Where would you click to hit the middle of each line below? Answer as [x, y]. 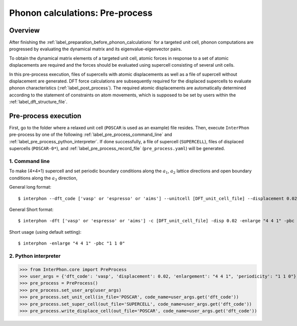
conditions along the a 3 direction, [43, 179]
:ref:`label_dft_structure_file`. [38, 102]
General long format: [30, 187]
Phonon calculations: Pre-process [81, 13]
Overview [25, 30]
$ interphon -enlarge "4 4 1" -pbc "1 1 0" [72, 244]
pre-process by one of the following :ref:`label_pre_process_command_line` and [91, 135]
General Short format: [31, 209]
